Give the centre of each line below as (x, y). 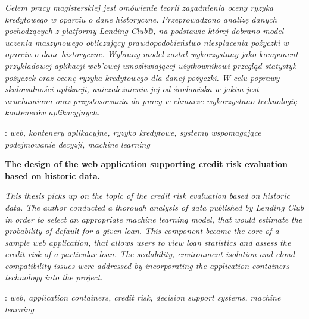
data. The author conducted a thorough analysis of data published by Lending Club (154, 207)
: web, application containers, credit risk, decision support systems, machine (143, 297)
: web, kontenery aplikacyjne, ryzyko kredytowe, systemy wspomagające (133, 132)
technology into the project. (54, 277)
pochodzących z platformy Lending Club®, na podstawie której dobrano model (144, 31)
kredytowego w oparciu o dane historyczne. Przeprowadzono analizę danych (141, 19)
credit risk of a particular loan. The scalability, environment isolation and (139, 254)
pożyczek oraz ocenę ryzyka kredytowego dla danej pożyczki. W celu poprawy (142, 77)
